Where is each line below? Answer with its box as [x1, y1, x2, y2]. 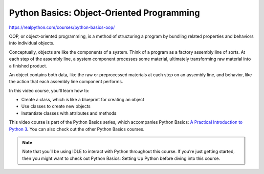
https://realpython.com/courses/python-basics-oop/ [9, 24, 115, 30]
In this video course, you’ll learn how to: [9, 87, 90, 93]
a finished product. [9, 63, 47, 68]
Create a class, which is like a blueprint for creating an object [21, 97, 144, 103]
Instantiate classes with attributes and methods [21, 110, 117, 116]
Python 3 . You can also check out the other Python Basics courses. [9, 126, 145, 132]
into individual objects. [9, 40, 55, 46]
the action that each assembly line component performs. [9, 79, 123, 85]
